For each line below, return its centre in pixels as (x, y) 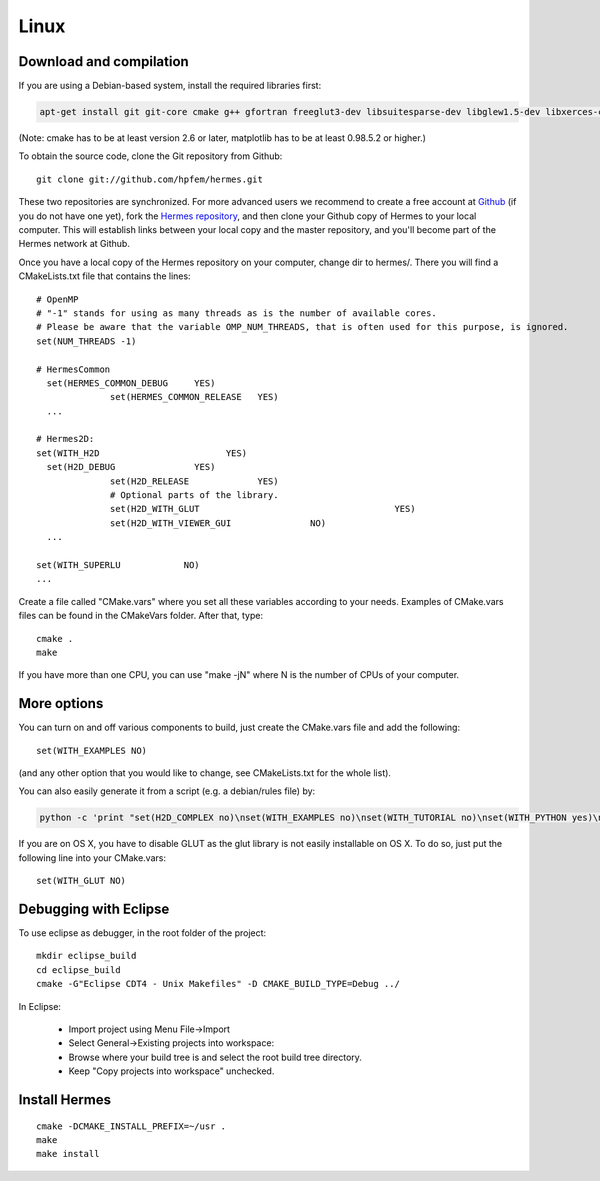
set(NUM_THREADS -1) (86, 341)
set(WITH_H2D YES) (142, 453)
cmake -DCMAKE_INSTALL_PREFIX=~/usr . (131, 1126)
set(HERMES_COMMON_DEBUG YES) (131, 383)
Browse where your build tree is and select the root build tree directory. (215, 1057)
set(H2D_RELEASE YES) (194, 481)
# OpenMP (57, 299)
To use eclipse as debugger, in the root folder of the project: (142, 933)
